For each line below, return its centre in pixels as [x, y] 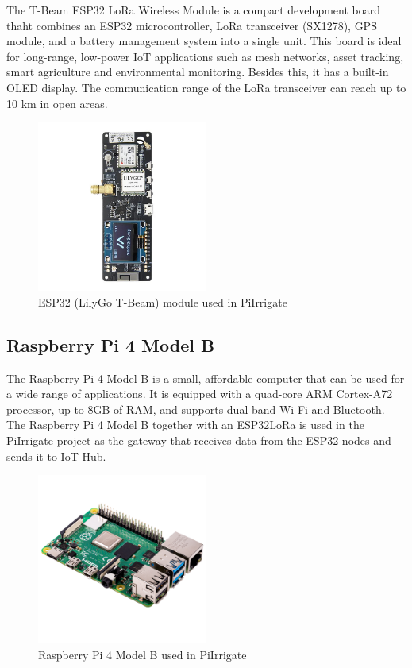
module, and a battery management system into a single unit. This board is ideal [204, 41]
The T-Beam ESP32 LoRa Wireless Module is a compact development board [194, 10]
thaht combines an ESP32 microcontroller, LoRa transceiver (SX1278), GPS [192, 25]
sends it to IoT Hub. [56, 456]
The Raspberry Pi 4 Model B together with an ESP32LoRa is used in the [185, 425]
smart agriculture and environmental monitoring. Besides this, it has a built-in [198, 72]
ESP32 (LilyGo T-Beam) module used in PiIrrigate [163, 301]
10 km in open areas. [57, 103]
